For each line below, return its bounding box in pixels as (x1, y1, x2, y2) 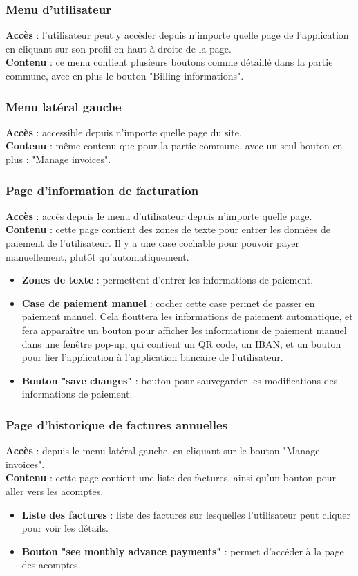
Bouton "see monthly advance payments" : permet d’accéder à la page (21, 544, 344, 558)
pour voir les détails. (21, 521, 109, 535)
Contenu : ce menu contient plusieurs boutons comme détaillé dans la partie (6, 55, 333, 69)
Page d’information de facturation (6, 181, 199, 198)
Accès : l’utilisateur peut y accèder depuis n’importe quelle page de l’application (6, 28, 349, 42)
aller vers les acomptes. (6, 483, 104, 498)
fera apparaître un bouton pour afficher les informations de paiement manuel (21, 322, 347, 337)
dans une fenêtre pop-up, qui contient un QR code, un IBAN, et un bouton (21, 336, 341, 351)
